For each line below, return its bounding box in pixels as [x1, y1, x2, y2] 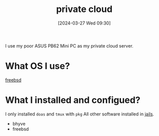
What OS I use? [5, 60, 70, 72]
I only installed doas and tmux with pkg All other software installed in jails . [5, 111, 154, 117]
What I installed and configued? [5, 94, 140, 106]
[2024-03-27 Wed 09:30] [57, 20, 111, 26]
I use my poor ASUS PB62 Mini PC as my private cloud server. [5, 42, 134, 48]
